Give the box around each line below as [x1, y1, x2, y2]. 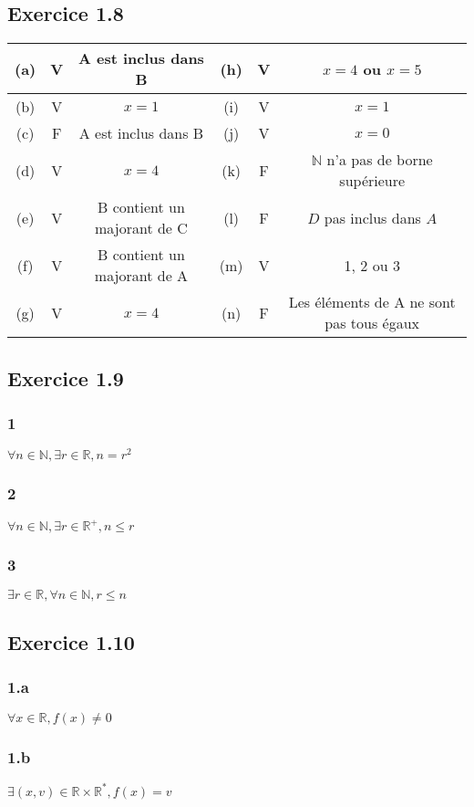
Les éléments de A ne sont [288, 291, 456, 313]
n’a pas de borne [326, 149, 433, 171]
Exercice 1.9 [7, 363, 124, 392]
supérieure [339, 170, 406, 192]
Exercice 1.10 [7, 627, 135, 655]
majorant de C [95, 217, 188, 239]
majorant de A [94, 265, 189, 287]
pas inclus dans [324, 206, 421, 228]
